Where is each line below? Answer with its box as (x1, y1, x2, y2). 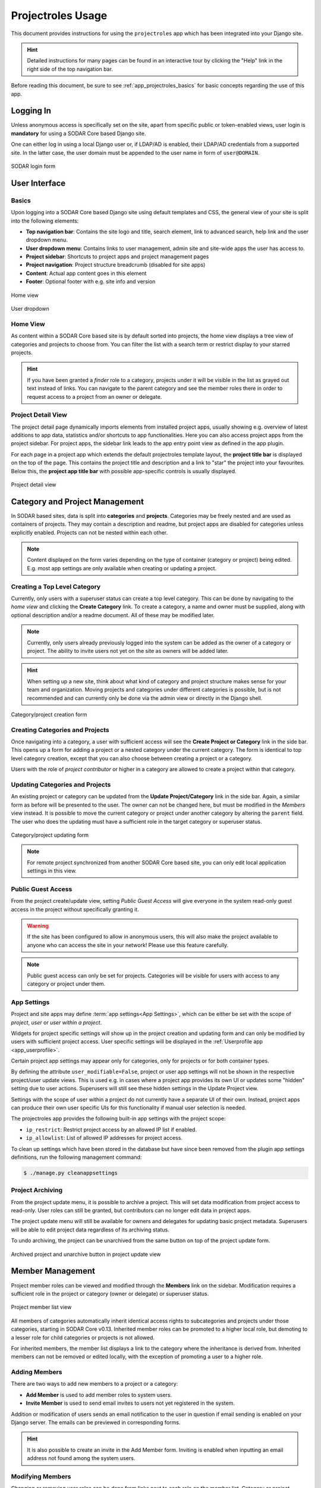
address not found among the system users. (27, 1455, 136, 1462)
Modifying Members (11, 1472, 71, 1480)
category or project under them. (27, 980, 106, 987)
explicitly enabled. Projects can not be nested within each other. (11, 529, 168, 536)
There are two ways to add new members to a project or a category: (11, 1380, 178, 1387)
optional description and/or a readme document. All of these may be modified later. (11, 611, 215, 618)
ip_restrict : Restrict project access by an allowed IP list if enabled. (26, 1126, 197, 1133)
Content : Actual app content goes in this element (26, 270, 147, 277)
